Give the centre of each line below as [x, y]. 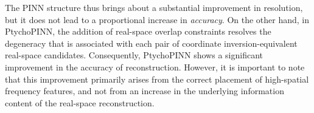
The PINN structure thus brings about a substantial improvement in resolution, [154, 7]
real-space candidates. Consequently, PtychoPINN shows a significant [134, 55]
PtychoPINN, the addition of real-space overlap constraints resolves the [138, 31]
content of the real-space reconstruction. [80, 102]
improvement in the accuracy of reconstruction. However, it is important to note [155, 67]
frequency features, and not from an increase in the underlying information [145, 91]
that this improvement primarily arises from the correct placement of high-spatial [157, 79]
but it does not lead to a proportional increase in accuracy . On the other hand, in [157, 19]
